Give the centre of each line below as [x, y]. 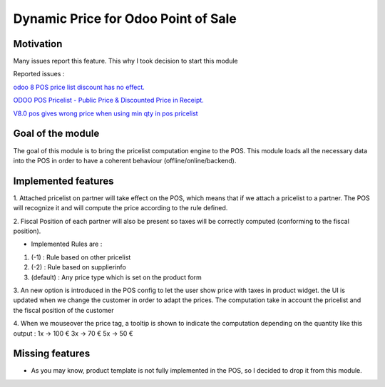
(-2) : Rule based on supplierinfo [78, 267]
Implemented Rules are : [67, 244]
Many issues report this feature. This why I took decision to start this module [125, 61]
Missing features [52, 354]
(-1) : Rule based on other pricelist [81, 257]
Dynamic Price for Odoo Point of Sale [125, 19]
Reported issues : [39, 74]
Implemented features [63, 181]
